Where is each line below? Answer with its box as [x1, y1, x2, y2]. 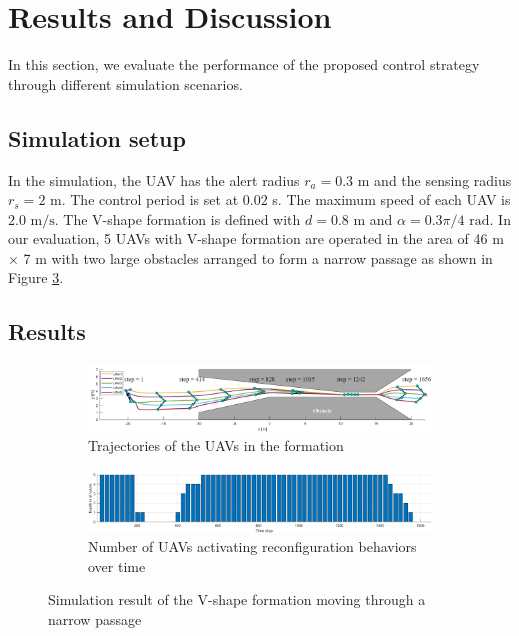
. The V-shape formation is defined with [54, 208, 301, 229]
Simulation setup [8, 122, 186, 153]
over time [88, 555, 146, 576]
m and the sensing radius [357, 169, 512, 190]
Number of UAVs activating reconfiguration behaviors [88, 536, 417, 557]
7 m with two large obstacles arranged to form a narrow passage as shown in [23, 247, 493, 268]
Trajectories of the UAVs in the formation [88, 435, 344, 456]
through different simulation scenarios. [8, 73, 243, 94]
